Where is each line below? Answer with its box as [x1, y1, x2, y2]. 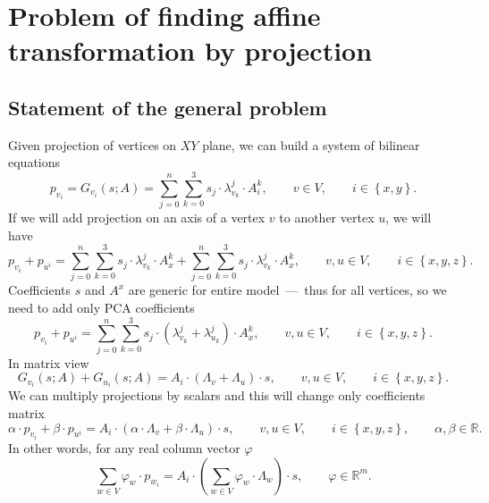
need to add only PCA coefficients [8, 298, 195, 316]
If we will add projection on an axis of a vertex [8, 208, 266, 227]
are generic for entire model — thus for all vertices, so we [128, 281, 447, 299]
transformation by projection [8, 32, 373, 69]
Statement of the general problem [8, 93, 327, 121]
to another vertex [279, 208, 375, 227]
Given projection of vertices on [8, 135, 177, 154]
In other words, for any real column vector [8, 439, 240, 457]
